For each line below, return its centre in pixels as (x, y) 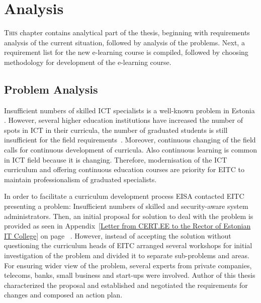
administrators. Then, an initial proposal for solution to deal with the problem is (129, 216)
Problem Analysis (51, 89)
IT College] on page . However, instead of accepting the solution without (118, 235)
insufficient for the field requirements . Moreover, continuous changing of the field (130, 140)
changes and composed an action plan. (63, 295)
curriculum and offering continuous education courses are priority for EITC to (124, 169)
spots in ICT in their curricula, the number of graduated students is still (116, 130)
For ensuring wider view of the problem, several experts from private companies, (128, 265)
